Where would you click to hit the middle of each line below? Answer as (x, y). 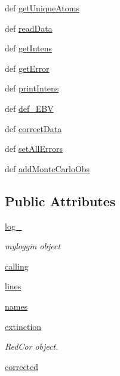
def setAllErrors (34, 149)
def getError (27, 68)
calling (17, 266)
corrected (22, 366)
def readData (29, 28)
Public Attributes (60, 201)
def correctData (33, 128)
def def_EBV (29, 108)
